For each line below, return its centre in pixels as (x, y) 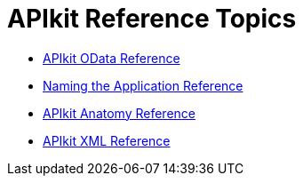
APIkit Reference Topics (152, 19)
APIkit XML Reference (107, 140)
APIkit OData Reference (112, 58)
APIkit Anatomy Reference (119, 113)
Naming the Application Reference (143, 85)
